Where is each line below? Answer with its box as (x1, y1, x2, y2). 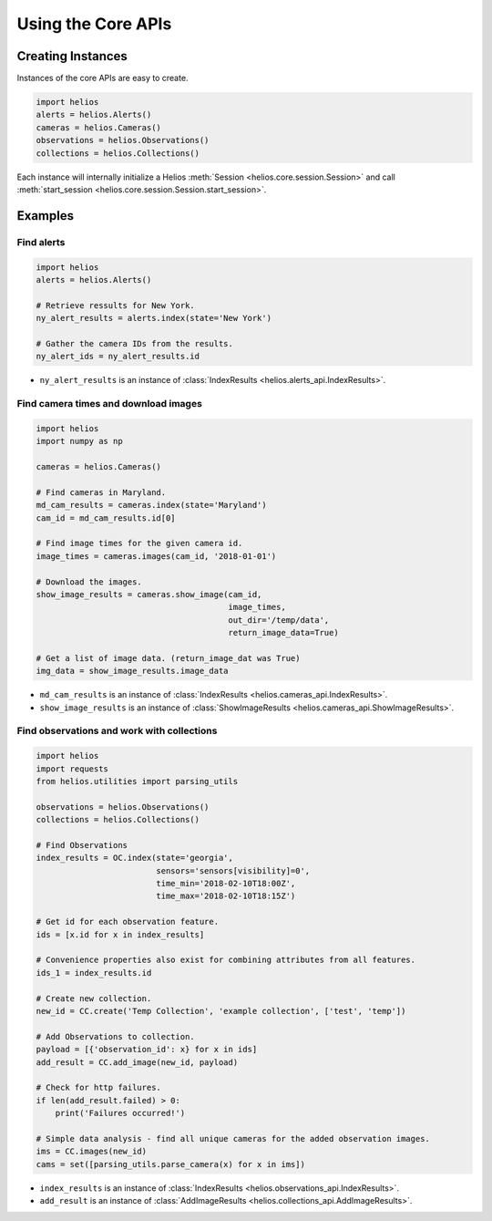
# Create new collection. (36, 993, 152, 1003)
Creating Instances (16, 48, 128, 64)
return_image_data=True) (228, 627, 339, 638)
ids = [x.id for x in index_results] (36, 929, 205, 939)
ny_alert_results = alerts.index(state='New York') (36, 313, 272, 324)
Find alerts (16, 235, 66, 248)
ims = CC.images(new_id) (36, 1146, 148, 1157)
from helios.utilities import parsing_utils (36, 776, 239, 786)
